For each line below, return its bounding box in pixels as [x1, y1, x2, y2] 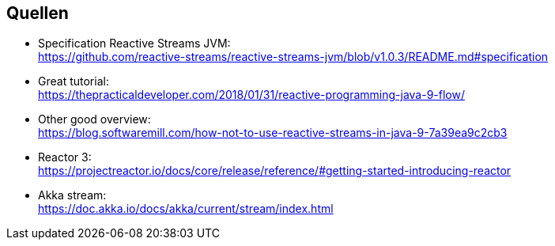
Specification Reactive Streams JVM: [38, 36, 231, 51]
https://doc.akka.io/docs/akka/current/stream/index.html [38, 202, 334, 216]
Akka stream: [38, 188, 107, 202]
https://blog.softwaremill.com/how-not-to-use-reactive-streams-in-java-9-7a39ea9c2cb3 [38, 126, 508, 140]
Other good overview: [38, 112, 151, 127]
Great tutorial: [38, 74, 109, 89]
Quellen [6, 3, 69, 23]
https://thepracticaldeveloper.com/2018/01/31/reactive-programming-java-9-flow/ [38, 88, 465, 102]
